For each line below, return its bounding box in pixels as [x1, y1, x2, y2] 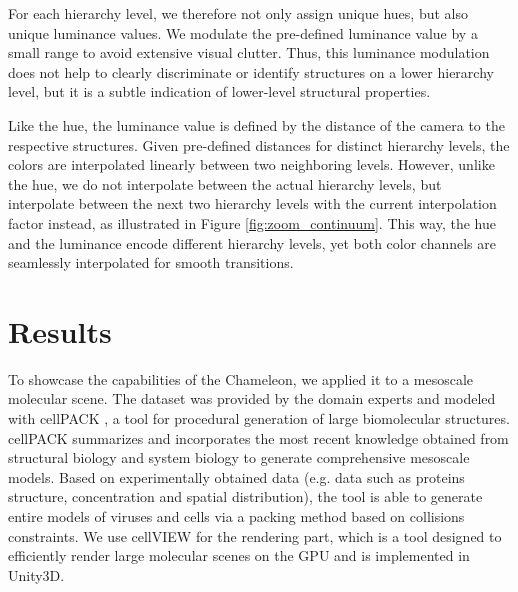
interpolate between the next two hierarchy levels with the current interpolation [8, 193, 497, 214]
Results [8, 310, 112, 351]
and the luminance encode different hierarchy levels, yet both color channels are [8, 232, 496, 253]
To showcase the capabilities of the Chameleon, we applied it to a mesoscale [8, 368, 474, 389]
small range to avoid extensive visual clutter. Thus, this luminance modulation [8, 42, 490, 63]
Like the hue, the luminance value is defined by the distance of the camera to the [8, 114, 505, 135]
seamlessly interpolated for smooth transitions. [8, 252, 294, 273]
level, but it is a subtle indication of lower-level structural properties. [8, 81, 431, 102]
